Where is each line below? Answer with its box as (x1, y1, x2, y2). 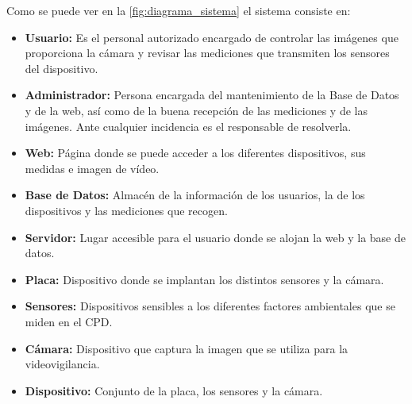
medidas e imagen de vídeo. (25, 160, 160, 176)
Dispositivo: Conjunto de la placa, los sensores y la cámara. (25, 382, 323, 398)
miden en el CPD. (25, 313, 113, 329)
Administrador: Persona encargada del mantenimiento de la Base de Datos (25, 87, 399, 103)
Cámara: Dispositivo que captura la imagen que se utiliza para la (25, 340, 348, 356)
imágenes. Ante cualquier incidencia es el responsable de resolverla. (25, 117, 352, 134)
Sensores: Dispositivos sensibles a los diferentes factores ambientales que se (25, 298, 395, 314)
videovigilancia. (25, 356, 100, 372)
